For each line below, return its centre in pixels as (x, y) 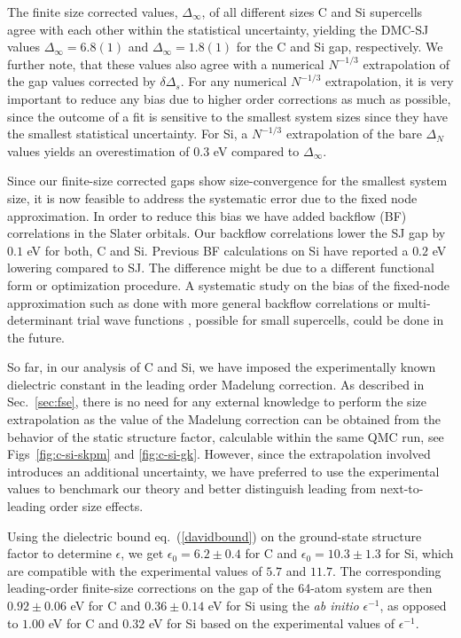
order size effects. (97, 506)
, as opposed (413, 605)
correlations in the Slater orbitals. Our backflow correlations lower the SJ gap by (227, 233)
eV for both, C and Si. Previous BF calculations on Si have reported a (218, 250)
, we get (142, 553)
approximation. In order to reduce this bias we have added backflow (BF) (207, 215)
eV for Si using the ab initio (283, 605)
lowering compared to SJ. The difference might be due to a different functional (221, 268)
